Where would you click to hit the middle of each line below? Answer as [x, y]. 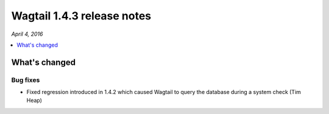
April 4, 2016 [27, 34]
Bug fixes [26, 80]
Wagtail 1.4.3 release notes [81, 16]
